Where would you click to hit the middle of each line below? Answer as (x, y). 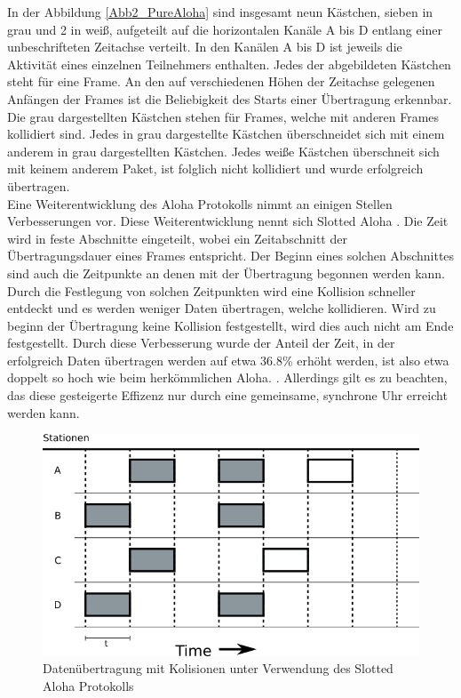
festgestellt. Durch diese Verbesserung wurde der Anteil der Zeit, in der (201, 343)
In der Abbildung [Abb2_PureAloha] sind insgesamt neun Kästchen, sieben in (220, 12)
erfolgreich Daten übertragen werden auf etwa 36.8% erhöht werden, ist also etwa (228, 360)
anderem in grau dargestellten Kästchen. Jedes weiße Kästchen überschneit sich (223, 151)
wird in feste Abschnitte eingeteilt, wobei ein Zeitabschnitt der (177, 238)
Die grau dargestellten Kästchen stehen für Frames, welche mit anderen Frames (223, 116)
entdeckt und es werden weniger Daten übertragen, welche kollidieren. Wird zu (222, 308)
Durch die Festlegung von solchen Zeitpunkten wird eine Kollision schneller (211, 290)
